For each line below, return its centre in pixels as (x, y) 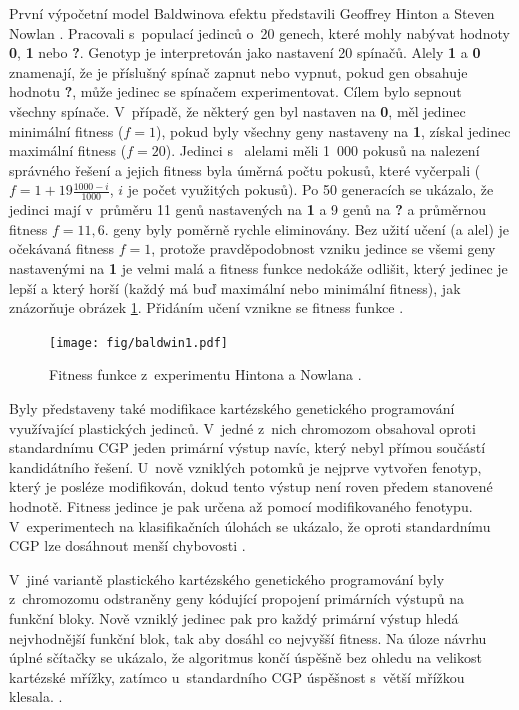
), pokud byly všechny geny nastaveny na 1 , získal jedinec (333, 130)
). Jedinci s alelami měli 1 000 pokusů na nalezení (322, 150)
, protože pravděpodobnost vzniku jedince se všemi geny (323, 248)
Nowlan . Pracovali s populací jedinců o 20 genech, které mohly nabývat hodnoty (259, 32)
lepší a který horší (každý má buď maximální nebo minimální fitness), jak (235, 287)
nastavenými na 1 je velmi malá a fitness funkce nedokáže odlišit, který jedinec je (258, 267)
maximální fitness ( (68, 150)
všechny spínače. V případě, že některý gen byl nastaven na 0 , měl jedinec (237, 110)
